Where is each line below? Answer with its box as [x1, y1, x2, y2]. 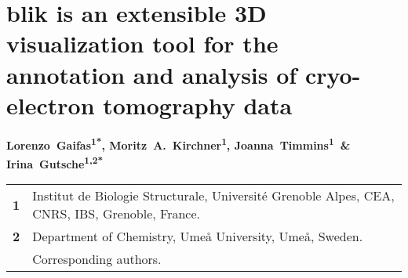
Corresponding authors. [32, 250, 162, 269]
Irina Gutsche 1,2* [6, 153, 104, 171]
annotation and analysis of [6, 58, 297, 90]
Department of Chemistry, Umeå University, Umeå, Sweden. [32, 227, 363, 246]
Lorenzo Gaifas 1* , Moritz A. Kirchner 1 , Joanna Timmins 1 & [6, 135, 351, 153]
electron [6, 88, 95, 121]
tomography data [103, 88, 293, 121]
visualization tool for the [6, 27, 279, 60]
